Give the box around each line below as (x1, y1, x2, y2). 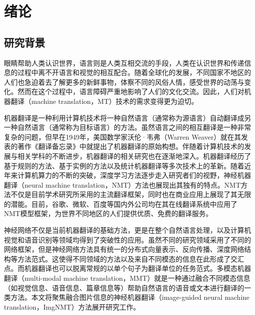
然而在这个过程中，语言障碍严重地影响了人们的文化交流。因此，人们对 (17, 86, 244, 97)
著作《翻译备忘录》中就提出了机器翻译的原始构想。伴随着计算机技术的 (17, 141, 244, 151)
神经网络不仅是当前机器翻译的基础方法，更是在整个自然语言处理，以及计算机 (4, 225, 251, 235)
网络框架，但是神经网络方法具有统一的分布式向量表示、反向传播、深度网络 (4, 244, 244, 254)
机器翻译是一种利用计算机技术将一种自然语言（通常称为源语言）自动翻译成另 (4, 112, 251, 122)
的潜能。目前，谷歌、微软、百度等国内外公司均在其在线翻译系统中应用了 (4, 198, 237, 209)
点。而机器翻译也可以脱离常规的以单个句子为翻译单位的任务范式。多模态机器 (4, 263, 251, 273)
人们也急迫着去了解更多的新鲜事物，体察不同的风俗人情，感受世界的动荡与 (4, 76, 244, 87)
